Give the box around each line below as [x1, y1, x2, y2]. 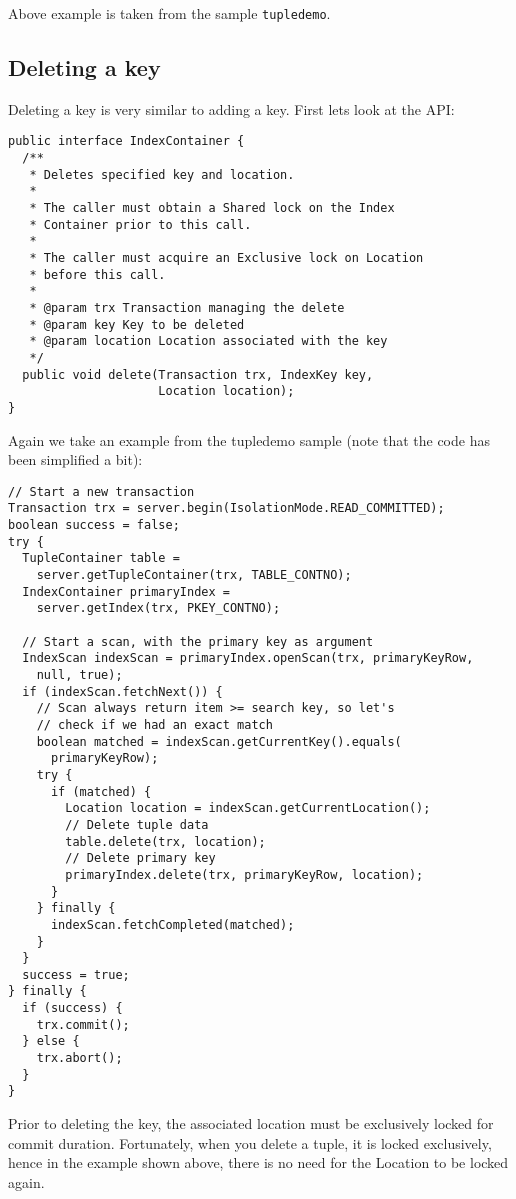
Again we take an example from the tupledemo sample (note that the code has [8, 429, 490, 450]
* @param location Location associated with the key [29, 334, 388, 349]
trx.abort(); [36, 1051, 123, 1066]
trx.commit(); [36, 1017, 130, 1032]
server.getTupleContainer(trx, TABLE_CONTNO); [36, 568, 352, 583]
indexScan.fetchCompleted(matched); [50, 917, 295, 932]
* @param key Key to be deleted [29, 317, 245, 332]
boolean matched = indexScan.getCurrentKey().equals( [36, 734, 402, 749]
